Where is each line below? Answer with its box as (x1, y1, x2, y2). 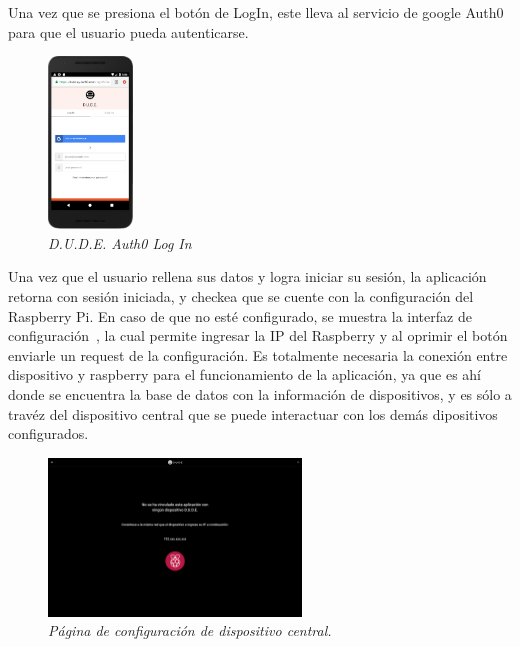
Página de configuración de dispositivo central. (48, 620, 332, 641)
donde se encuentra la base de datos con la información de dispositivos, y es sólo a (8, 383, 512, 404)
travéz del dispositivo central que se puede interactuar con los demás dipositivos (8, 403, 498, 424)
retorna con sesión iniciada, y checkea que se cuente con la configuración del (8, 285, 474, 306)
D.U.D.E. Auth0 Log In (48, 232, 192, 253)
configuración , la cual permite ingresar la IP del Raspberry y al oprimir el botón (8, 325, 508, 346)
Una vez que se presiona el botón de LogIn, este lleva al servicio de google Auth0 (8, 2, 504, 22)
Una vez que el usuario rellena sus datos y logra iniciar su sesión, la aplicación (8, 266, 487, 287)
